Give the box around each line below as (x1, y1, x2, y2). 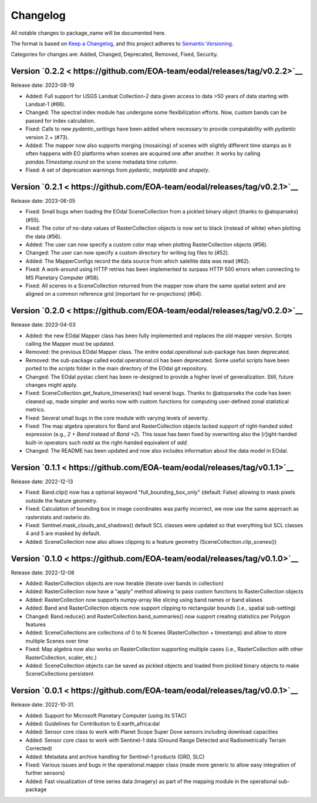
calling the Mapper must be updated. (25, 340, 115, 347)
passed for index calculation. (25, 117, 96, 124)
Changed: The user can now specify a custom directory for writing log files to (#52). (25, 249, 230, 256)
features (25, 621, 46, 628)
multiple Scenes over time (25, 637, 89, 644)
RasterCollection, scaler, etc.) (25, 654, 97, 661)
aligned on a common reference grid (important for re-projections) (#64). (25, 290, 203, 297)
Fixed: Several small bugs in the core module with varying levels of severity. (25, 414, 209, 421)
